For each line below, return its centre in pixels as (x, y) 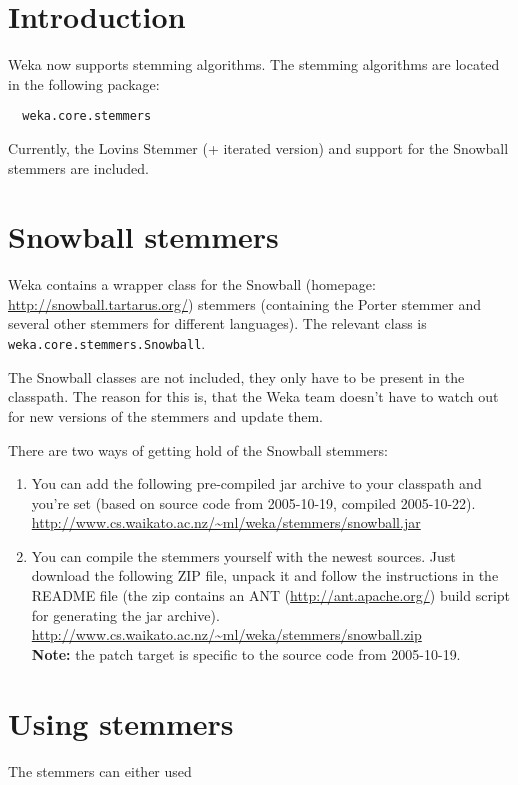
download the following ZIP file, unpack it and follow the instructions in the (265, 575)
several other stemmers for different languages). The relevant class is (217, 323)
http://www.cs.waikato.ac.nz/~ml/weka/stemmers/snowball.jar (226, 522)
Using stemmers (121, 722)
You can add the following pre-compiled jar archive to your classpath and (256, 483)
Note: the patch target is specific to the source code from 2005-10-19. (246, 653)
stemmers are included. (78, 167)
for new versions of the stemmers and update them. (166, 415)
